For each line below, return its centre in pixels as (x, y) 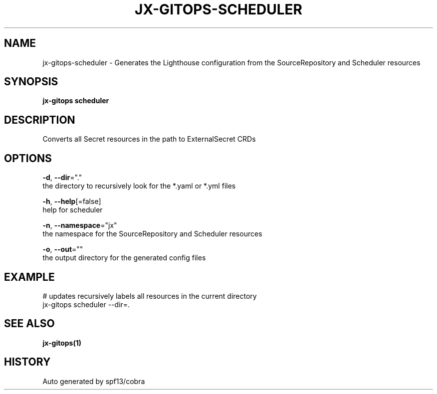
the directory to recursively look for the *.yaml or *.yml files (139, 186)
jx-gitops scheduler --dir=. (86, 304)
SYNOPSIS (31, 82)
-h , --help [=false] (72, 201)
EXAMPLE (29, 277)
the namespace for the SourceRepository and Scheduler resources (152, 234)
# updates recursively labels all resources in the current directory (150, 296)
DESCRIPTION (40, 120)
